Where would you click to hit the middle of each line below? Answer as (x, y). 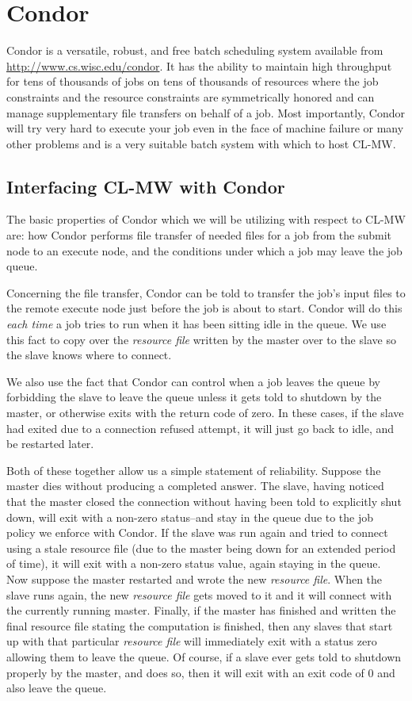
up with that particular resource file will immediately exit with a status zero (192, 641)
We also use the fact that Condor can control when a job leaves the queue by (193, 381)
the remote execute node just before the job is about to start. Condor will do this (204, 308)
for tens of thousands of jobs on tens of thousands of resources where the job (193, 81)
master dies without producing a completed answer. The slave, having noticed (195, 486)
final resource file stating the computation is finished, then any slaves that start (200, 625)
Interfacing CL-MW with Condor (146, 186)
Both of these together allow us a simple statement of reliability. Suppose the (194, 470)
